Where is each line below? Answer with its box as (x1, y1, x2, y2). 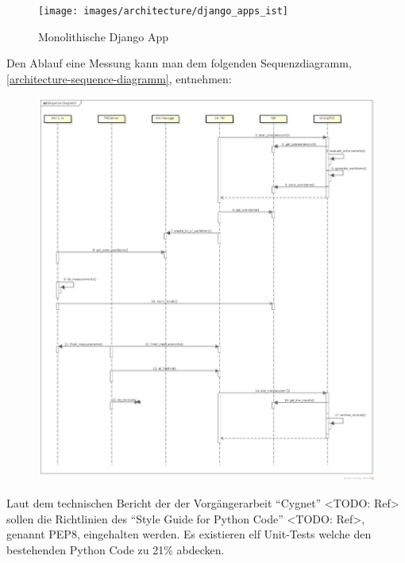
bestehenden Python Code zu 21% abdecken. (6, 541, 225, 557)
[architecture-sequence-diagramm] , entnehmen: (6, 70, 232, 86)
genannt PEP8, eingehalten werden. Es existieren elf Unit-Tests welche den (6, 526, 372, 542)
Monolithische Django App (38, 28, 169, 44)
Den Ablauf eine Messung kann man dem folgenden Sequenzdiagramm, (6, 55, 352, 71)
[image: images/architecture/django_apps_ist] (38, 6, 288, 17)
